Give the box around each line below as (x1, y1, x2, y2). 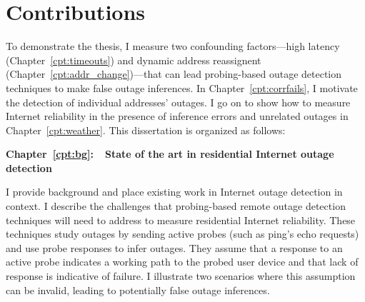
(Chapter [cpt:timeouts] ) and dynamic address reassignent (6, 52, 261, 67)
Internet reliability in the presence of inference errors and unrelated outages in (6, 109, 349, 124)
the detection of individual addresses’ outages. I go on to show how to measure (6, 94, 351, 109)
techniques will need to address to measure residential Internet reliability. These (6, 212, 356, 227)
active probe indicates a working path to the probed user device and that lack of (6, 254, 359, 269)
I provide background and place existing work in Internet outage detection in (6, 184, 343, 199)
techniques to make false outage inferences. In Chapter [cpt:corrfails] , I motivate (6, 80, 358, 95)
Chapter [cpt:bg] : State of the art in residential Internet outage (6, 146, 334, 161)
